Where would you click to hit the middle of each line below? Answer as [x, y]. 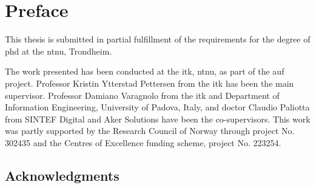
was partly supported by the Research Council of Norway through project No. [150, 131]
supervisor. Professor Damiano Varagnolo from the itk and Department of [142, 95]
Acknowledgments [62, 175]
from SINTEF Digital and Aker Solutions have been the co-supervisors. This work [158, 119]
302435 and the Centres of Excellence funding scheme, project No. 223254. [143, 142]
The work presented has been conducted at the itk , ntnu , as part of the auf [145, 71]
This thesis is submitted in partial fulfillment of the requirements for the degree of [158, 39]
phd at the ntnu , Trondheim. [59, 51]
